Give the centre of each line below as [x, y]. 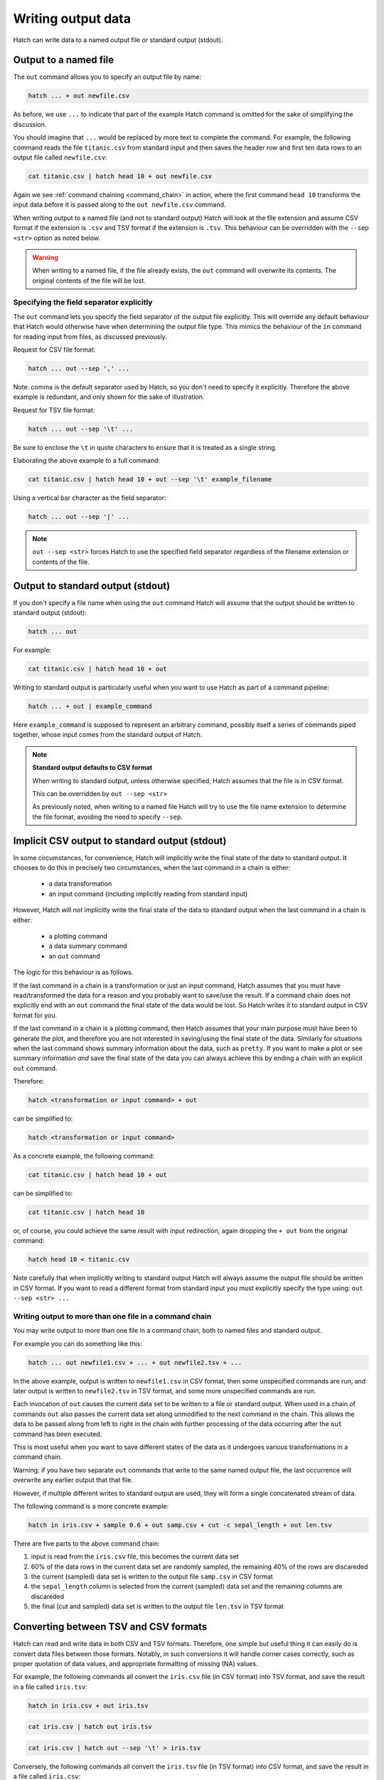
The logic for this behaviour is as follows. [73, 973]
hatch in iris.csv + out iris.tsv [88, 1706]
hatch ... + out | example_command [90, 706]
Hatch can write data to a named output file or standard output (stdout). [118, 40]
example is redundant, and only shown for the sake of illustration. [109, 397]
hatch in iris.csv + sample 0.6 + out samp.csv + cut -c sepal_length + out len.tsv [180, 1525]
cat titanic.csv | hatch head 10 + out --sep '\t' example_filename [150, 480]
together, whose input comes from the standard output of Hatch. [108, 735]
